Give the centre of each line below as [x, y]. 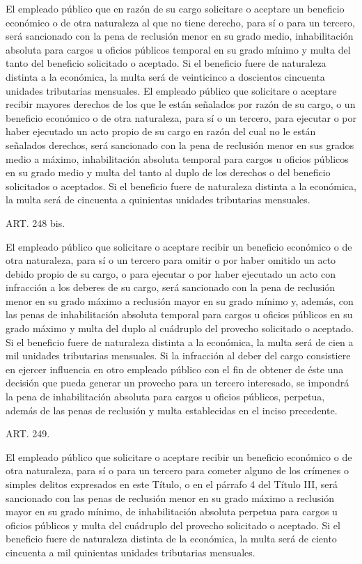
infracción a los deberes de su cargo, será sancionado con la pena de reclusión [171, 287]
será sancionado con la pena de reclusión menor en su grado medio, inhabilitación [180, 36]
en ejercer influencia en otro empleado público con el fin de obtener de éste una [175, 369]
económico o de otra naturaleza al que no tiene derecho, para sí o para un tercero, [180, 22]
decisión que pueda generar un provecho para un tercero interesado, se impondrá [178, 383]
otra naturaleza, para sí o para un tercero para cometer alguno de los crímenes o [177, 470]
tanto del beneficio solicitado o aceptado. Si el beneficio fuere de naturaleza [166, 63]
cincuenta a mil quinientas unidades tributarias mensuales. [131, 552]
